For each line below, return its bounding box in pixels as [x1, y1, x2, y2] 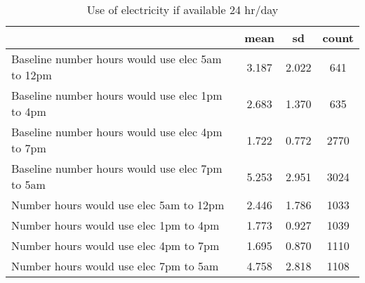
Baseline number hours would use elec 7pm [11, 160, 223, 176]
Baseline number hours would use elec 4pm [11, 124, 223, 140]
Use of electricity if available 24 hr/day [86, 1, 279, 18]
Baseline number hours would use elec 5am [11, 51, 222, 67]
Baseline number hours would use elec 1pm [11, 87, 223, 103]
